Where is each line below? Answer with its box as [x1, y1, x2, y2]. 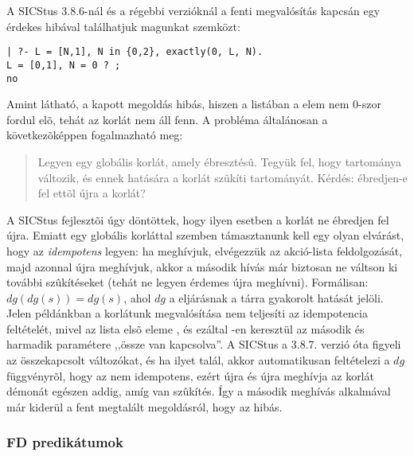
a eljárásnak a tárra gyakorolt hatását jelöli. [169, 289, 384, 306]
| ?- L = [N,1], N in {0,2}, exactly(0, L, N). [6, 46, 264, 58]
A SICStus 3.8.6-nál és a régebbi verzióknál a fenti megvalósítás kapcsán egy [6, 2, 381, 18]
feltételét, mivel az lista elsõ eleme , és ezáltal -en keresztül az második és [6, 320, 365, 337]
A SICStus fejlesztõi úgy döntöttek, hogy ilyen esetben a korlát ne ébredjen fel [6, 211, 389, 228]
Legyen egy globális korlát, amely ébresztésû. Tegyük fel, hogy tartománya [37, 153, 402, 170]
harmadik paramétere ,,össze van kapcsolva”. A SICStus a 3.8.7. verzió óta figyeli [6, 336, 401, 353]
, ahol [123, 289, 151, 306]
